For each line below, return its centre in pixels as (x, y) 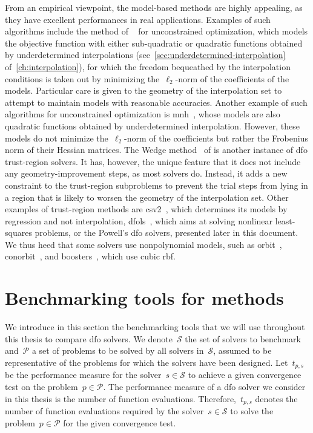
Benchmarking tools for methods (144, 298)
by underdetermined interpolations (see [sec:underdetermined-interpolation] (145, 55)
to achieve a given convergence (245, 375)
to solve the (252, 411)
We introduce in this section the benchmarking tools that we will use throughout (155, 327)
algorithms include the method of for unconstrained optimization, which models (156, 31)
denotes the (276, 398)
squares (18, 233)
